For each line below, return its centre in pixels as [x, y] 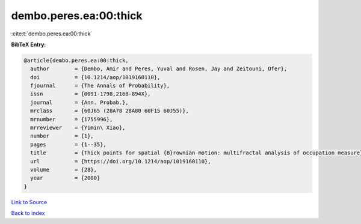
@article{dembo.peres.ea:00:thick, [76, 60]
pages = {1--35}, [68, 144]
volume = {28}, [64, 170]
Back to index [28, 213]
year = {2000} [65, 178]
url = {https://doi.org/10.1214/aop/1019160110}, [121, 161]
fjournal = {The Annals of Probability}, [100, 86]
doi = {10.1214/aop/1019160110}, [95, 77]
